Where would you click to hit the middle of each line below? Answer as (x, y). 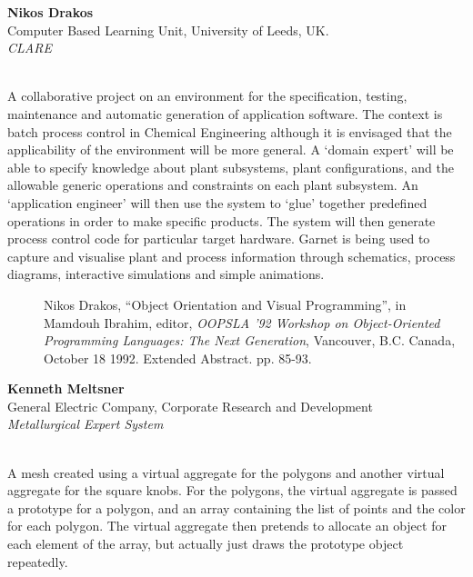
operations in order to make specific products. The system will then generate (221, 220)
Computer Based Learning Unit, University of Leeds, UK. (168, 30)
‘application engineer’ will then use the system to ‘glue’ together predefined (217, 202)
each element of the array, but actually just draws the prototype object (206, 544)
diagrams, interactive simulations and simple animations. (166, 274)
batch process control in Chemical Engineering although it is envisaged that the (230, 131)
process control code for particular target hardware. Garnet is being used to (219, 239)
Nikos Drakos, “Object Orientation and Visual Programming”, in (225, 304)
